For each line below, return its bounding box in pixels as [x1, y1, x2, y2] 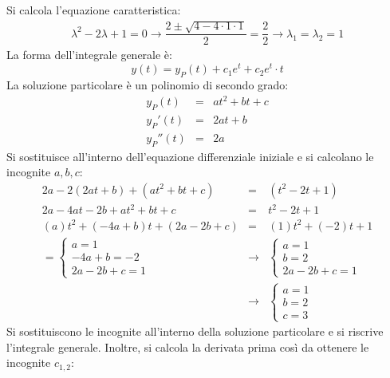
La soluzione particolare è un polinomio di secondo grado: [6, 76, 289, 93]
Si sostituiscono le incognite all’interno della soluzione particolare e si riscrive [6, 323, 384, 340]
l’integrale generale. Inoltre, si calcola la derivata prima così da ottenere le [6, 338, 369, 355]
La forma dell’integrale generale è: [6, 46, 172, 63]
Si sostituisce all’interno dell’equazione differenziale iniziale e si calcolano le [6, 148, 374, 164]
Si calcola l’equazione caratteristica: [6, 2, 181, 18]
